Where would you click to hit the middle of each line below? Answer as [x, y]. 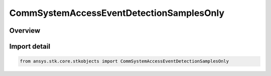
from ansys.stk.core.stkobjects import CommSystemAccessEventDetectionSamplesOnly [124, 61]
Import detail [30, 46]
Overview [25, 31]
